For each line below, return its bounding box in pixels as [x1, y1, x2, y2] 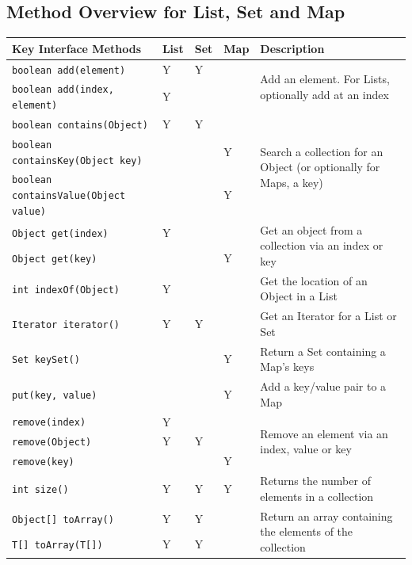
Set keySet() [12, 354, 80, 366]
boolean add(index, [12, 84, 114, 96]
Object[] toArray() [12, 514, 114, 526]
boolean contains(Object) [12, 120, 148, 132]
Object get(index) [12, 228, 109, 240]
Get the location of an [260, 272, 368, 288]
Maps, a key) [260, 174, 323, 191]
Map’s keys [260, 358, 315, 375]
